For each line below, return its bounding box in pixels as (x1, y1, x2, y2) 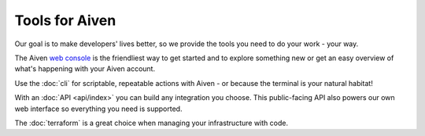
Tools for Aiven (14, 12, 116, 29)
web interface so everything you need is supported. (14, 104, 183, 113)
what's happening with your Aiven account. (14, 64, 156, 73)
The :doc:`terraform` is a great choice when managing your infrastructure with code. (14, 118, 289, 127)
